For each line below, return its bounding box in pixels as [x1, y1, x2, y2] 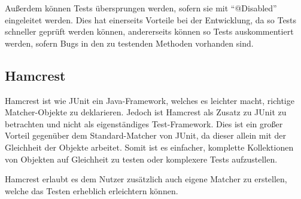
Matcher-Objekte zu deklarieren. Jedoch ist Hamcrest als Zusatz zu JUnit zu [5, 106, 287, 118]
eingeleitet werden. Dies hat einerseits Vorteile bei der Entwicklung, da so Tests [5, 13, 297, 26]
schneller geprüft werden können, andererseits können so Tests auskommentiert [5, 25, 294, 38]
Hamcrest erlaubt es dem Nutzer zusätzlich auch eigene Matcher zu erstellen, [5, 173, 287, 185]
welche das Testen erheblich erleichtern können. [5, 184, 178, 197]
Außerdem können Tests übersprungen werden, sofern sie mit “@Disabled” [5, 2, 277, 14]
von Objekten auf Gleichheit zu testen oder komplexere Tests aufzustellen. [5, 152, 278, 165]
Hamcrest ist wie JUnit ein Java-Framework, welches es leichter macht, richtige [5, 94, 294, 106]
